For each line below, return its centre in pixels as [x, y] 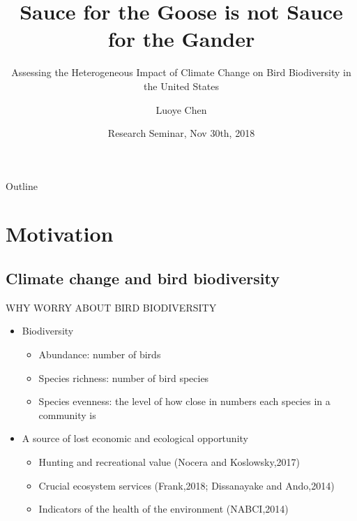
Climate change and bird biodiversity [143, 278]
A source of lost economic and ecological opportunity [135, 438]
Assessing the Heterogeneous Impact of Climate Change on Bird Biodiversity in [181, 72]
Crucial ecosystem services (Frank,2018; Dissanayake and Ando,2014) [187, 485]
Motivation [60, 234]
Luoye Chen [181, 109]
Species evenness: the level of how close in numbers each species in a [184, 401]
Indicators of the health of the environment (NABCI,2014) [164, 509]
